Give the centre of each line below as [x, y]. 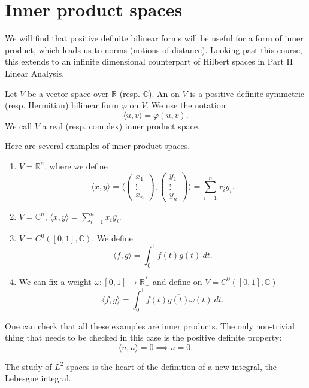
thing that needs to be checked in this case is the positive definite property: [143, 337]
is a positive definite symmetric [247, 93]
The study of [28, 366]
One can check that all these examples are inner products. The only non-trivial [150, 325]
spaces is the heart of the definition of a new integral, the [172, 366]
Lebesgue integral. [38, 378]
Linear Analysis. [35, 73]
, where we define [76, 166]
